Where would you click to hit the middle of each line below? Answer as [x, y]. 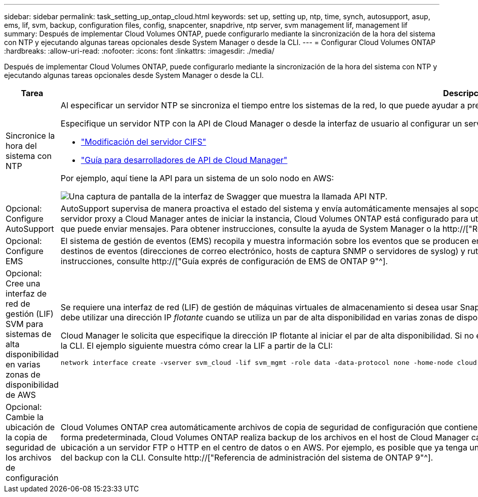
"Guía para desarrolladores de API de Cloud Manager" [184, 160]
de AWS [21, 395]
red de [18, 304]
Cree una [23, 283]
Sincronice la [30, 136]
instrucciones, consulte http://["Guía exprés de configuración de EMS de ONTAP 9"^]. [224, 261]
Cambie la [25, 417]
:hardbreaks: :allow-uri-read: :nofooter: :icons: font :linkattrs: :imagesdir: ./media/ [139, 51]
